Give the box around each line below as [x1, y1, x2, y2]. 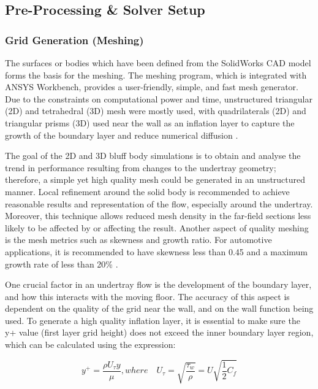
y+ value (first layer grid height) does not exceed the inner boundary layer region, [5, 326, 314, 339]
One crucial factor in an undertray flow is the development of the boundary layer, [5, 278, 312, 291]
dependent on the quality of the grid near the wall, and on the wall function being [5, 302, 314, 315]
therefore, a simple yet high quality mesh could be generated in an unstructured [5, 173, 306, 186]
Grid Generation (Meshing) [5, 32, 144, 47]
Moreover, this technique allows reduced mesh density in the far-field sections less [5, 209, 311, 222]
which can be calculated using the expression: [5, 338, 176, 351]
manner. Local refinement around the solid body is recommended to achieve [5, 185, 290, 198]
